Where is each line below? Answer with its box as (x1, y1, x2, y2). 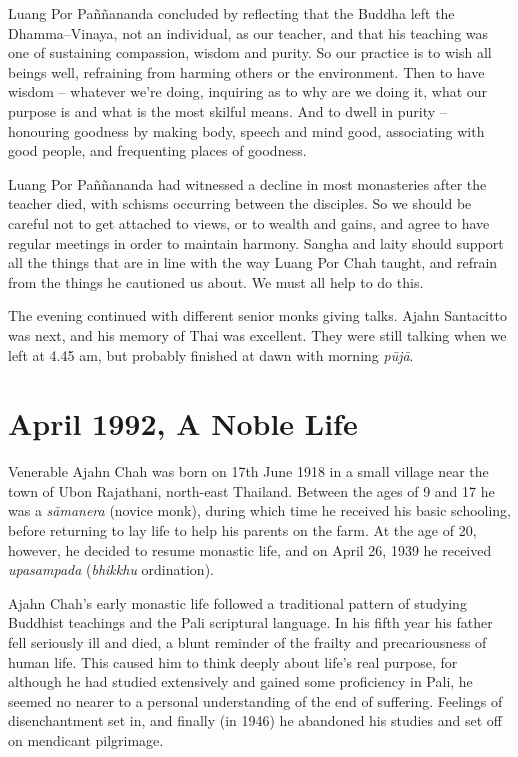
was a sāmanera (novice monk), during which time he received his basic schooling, (8, 500, 512, 521)
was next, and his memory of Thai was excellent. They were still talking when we (8, 324, 507, 345)
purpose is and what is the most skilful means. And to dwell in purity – (8, 100, 447, 121)
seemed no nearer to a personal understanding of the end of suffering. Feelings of (8, 690, 503, 711)
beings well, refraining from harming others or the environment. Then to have (8, 61, 485, 82)
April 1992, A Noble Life (8, 403, 358, 444)
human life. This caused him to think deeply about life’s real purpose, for (8, 651, 458, 672)
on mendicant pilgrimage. (8, 729, 164, 750)
